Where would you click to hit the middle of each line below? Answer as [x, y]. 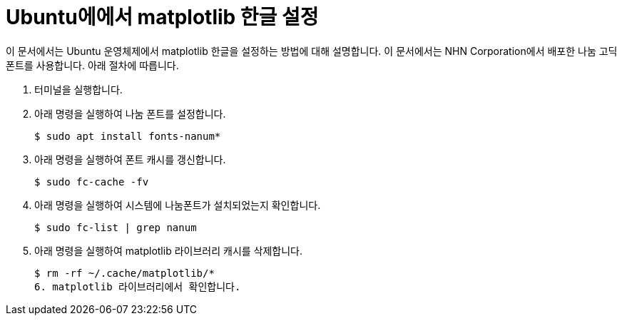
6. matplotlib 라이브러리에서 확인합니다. [138, 286]
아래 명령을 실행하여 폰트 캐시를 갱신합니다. [130, 159]
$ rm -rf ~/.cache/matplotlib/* [124, 273]
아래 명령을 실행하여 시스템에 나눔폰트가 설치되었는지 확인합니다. [178, 205]
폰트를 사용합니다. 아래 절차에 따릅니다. [92, 65]
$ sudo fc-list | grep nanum [116, 227]
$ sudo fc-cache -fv [92, 182]
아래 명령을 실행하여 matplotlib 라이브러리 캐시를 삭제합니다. [169, 250]
